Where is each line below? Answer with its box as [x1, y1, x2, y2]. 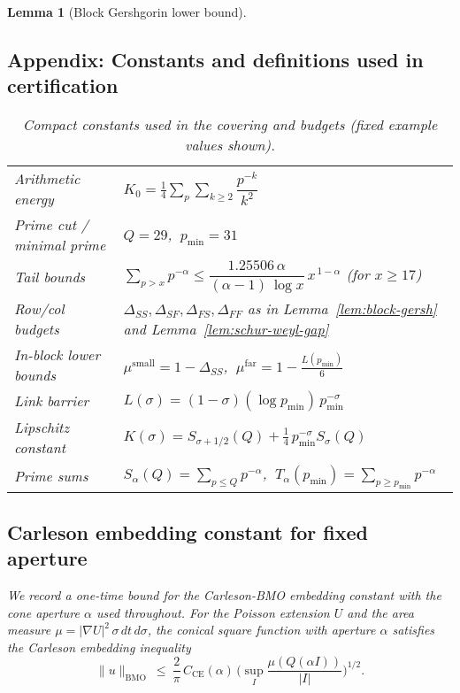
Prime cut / [14, 214, 88, 235]
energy [14, 189, 54, 210]
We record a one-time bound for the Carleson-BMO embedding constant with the [7, 586, 441, 604]
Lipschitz [14, 416, 69, 437]
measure [7, 620, 51, 639]
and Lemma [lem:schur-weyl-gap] [123, 318, 329, 339]
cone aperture [7, 603, 80, 621]
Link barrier [14, 390, 89, 412]
